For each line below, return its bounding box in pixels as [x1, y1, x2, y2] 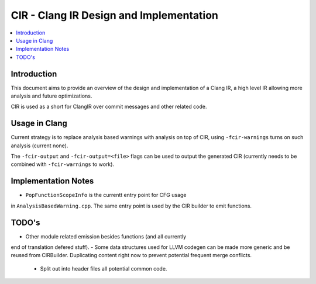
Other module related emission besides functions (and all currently [25, 233, 187, 240]
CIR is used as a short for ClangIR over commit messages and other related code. [11, 103, 207, 110]
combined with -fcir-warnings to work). [11, 161, 114, 168]
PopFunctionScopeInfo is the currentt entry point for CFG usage [25, 192, 187, 199]
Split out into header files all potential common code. [40, 265, 167, 272]
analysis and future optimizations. [11, 92, 92, 99]
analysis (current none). [11, 142, 68, 149]
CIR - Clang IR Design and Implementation [11, 9, 219, 22]
